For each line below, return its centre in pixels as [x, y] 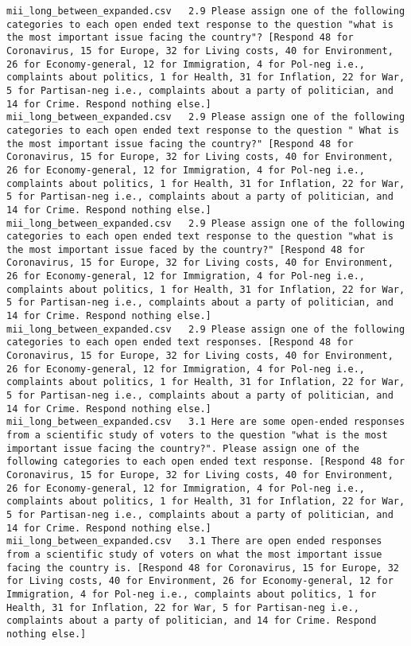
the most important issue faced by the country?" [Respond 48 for [186, 249]
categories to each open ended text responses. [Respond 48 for [180, 342]
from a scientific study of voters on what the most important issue [194, 554]
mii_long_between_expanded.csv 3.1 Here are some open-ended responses [206, 422]
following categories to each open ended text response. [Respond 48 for [206, 462]
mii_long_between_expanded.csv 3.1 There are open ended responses [194, 541]
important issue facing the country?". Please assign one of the [183, 448]
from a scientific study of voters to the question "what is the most [197, 435]
